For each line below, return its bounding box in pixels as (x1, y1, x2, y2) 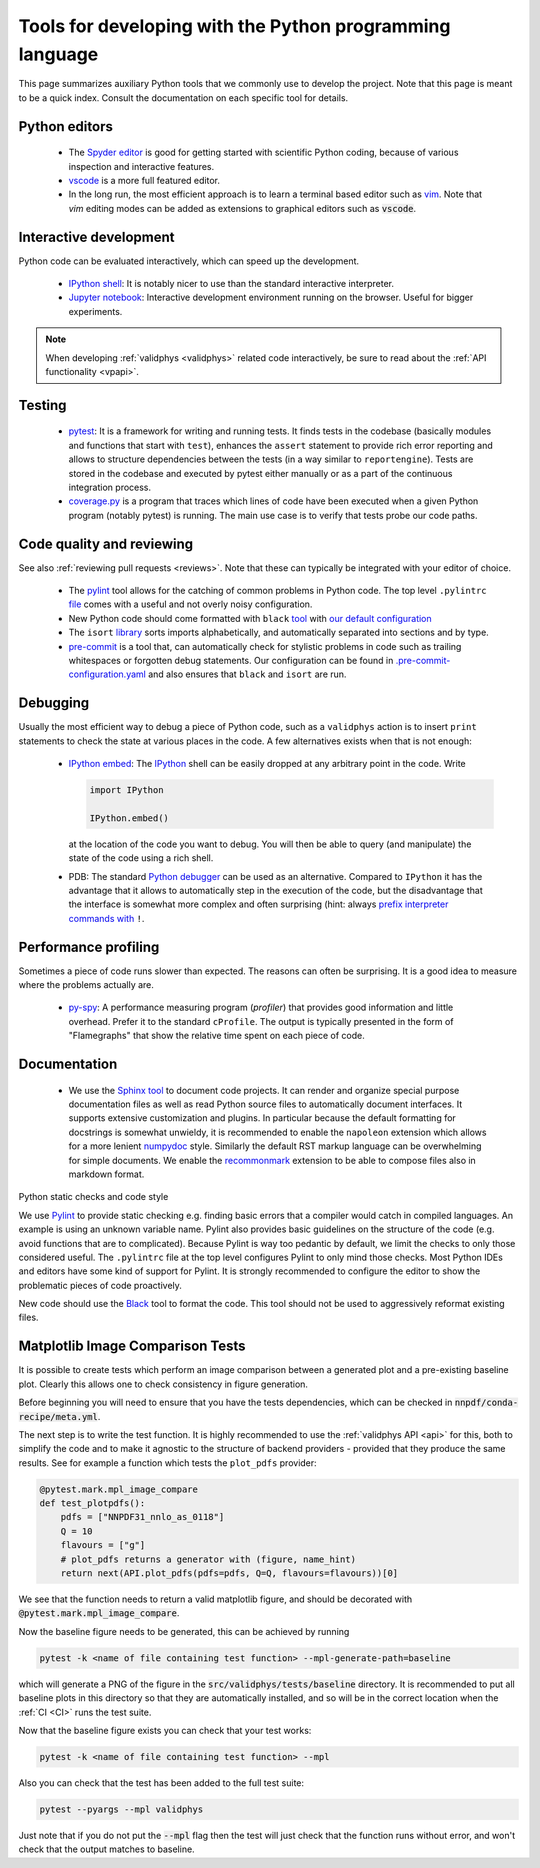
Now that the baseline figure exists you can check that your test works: (18, 1724, 312, 1736)
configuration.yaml (68, 668, 147, 680)
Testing (18, 396, 67, 414)
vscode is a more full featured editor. (68, 174, 220, 186)
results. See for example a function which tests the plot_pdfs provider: (18, 1456, 317, 1469)
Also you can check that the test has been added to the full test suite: (18, 1776, 305, 1789)
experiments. (68, 305, 123, 317)
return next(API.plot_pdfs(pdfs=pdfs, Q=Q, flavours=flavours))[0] (60, 1568, 399, 1579)
